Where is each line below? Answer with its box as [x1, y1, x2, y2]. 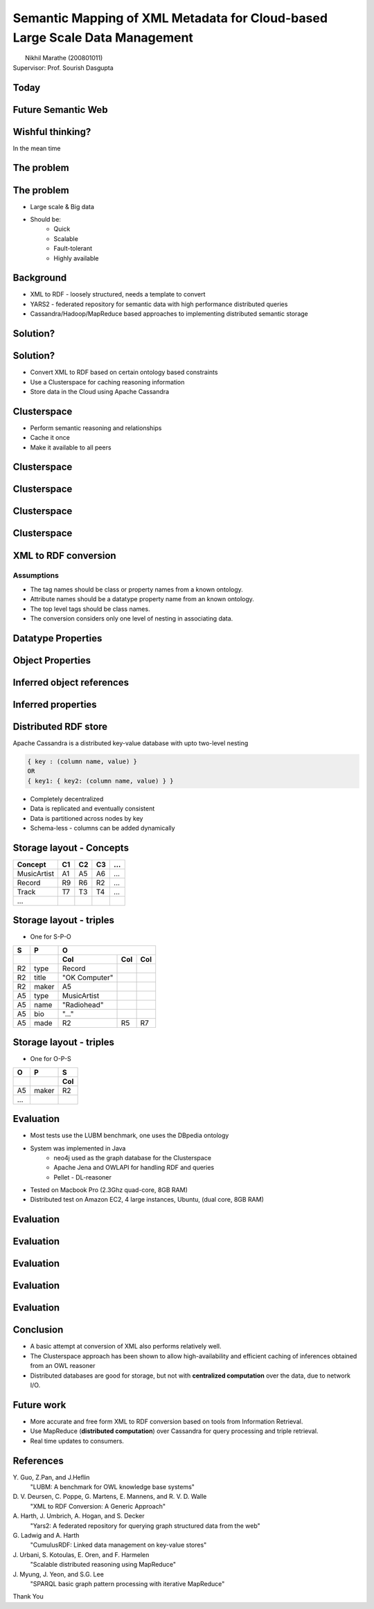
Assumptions [12, 571, 59, 580]
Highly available [53, 254, 100, 263]
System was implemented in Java [30, 1144, 126, 1153]
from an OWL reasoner [30, 1362, 96, 1370]
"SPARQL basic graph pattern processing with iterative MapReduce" [30, 1579, 225, 1588]
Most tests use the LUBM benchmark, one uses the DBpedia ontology [30, 1131, 229, 1139]
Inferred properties [12, 698, 97, 710]
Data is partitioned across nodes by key [30, 814, 143, 822]
